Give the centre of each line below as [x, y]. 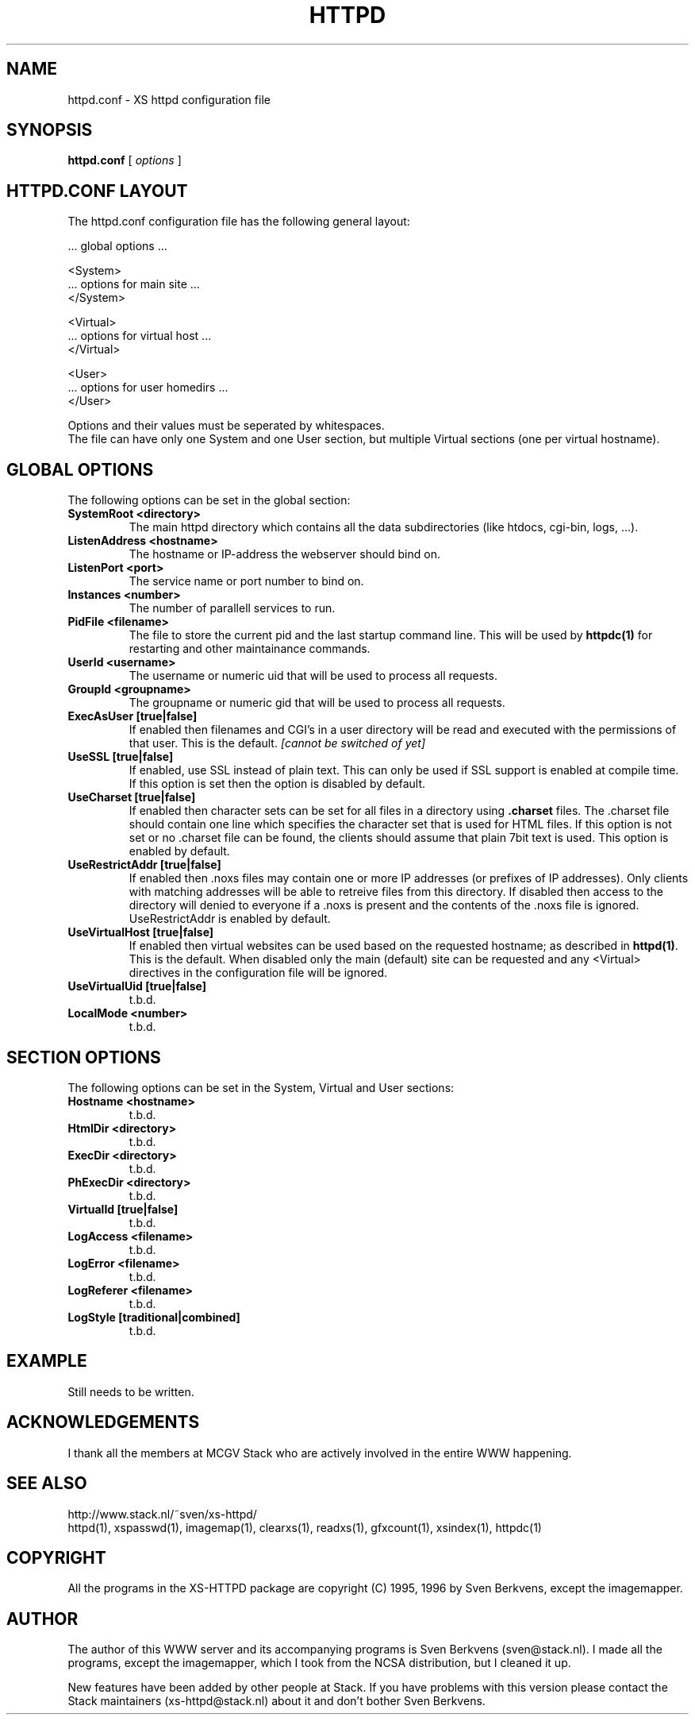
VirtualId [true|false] [123, 1209]
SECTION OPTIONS [84, 1057]
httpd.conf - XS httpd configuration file [169, 99]
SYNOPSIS [50, 130]
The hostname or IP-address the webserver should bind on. [284, 554]
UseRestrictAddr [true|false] [144, 865]
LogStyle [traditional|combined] [154, 1317]
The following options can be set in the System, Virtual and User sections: [261, 1087]
